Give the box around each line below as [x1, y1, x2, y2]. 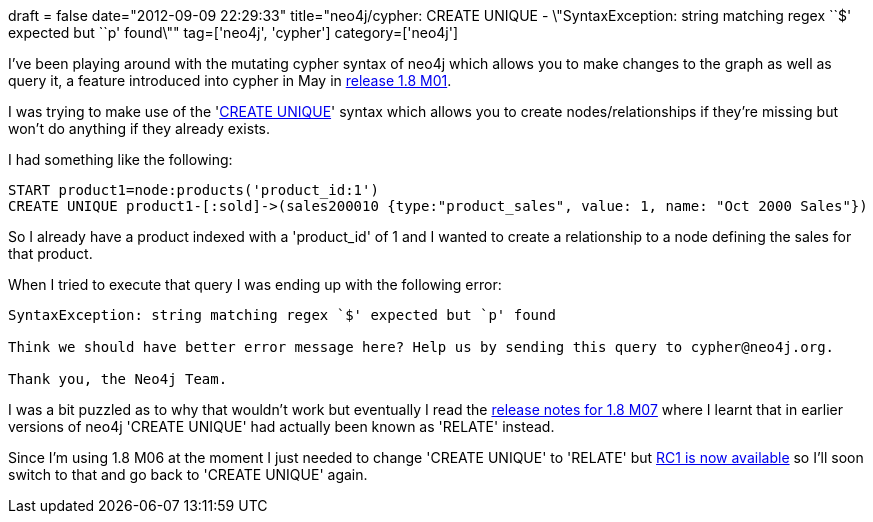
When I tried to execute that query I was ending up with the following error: [8, 276, 502, 293]
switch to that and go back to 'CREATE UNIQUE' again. [8, 466, 368, 483]
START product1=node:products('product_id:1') [8, 182, 379, 198]
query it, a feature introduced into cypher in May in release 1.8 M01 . [8, 72, 452, 89]
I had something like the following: [8, 151, 233, 168]
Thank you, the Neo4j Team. [8, 371, 228, 387]
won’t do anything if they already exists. [8, 120, 271, 137]
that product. [8, 245, 93, 262]
